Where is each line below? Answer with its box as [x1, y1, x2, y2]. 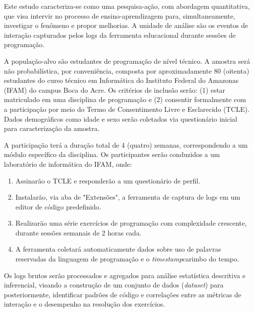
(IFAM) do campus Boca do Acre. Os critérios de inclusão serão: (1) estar [4, 84, 226, 95]
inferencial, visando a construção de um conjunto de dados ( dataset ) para [4, 280, 224, 290]
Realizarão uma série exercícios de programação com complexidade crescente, [15, 218, 247, 228]
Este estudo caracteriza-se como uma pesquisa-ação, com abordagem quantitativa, [4, 1, 250, 11]
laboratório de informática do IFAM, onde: [4, 158, 132, 169]
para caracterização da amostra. [4, 123, 100, 133]
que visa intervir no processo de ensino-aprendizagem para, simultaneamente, [4, 10, 235, 21]
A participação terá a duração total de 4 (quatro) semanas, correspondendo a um [4, 139, 248, 150]
